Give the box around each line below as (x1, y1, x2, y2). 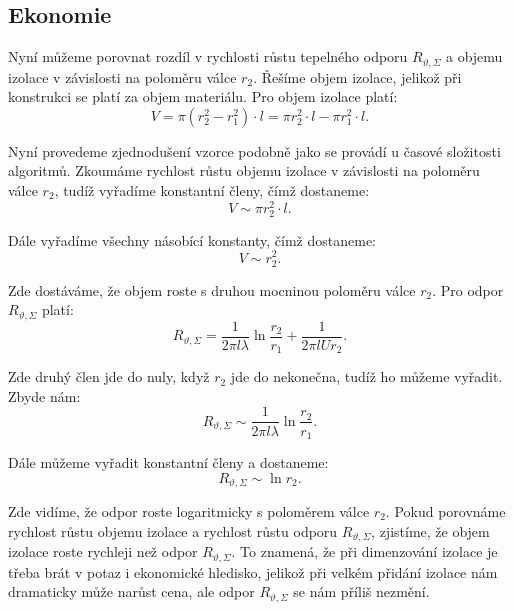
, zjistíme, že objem (371, 520, 490, 541)
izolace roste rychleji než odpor (8, 541, 198, 562)
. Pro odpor (432, 279, 504, 300)
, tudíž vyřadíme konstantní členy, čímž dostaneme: (54, 180, 370, 201)
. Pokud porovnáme (385, 501, 506, 521)
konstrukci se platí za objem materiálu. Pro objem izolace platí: (8, 86, 398, 107)
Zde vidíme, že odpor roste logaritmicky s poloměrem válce (8, 501, 370, 521)
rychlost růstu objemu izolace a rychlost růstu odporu (8, 520, 338, 541)
